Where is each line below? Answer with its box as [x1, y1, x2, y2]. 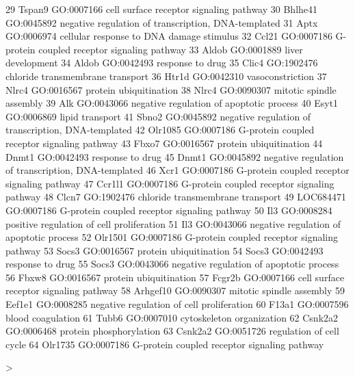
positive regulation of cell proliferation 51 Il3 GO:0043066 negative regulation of [5, 216, 341, 231]
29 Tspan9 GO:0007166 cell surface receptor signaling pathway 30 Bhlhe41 [5, 2, 318, 16]
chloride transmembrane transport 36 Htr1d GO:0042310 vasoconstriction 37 [5, 68, 327, 83]
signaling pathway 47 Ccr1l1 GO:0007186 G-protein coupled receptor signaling [5, 176, 334, 190]
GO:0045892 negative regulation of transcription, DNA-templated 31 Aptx [5, 15, 318, 29]
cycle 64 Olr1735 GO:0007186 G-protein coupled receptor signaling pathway [5, 337, 324, 351]
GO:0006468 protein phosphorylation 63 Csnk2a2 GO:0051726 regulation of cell [5, 324, 339, 338]
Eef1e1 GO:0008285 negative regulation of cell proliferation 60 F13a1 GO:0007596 [5, 297, 349, 311]
